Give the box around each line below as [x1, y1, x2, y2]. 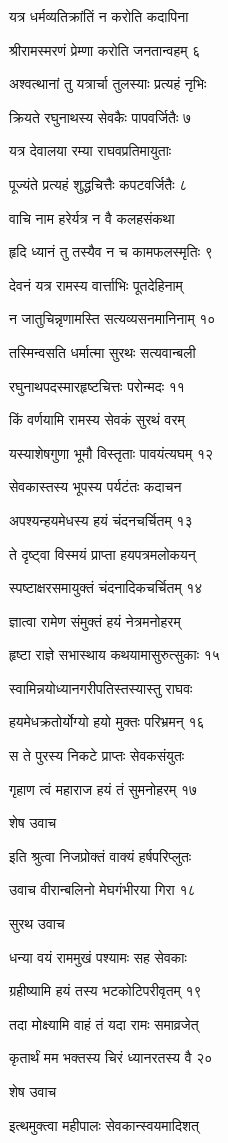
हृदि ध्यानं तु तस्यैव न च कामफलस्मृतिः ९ [9, 241, 213, 262]
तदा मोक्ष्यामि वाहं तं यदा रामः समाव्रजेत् [9, 1013, 199, 1034]
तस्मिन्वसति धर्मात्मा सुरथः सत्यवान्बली [9, 341, 196, 362]
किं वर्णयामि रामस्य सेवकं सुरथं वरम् [9, 409, 185, 430]
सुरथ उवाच [9, 913, 65, 934]
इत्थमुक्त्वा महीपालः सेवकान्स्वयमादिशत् [9, 1114, 199, 1135]
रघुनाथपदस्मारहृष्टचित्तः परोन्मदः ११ [9, 375, 185, 396]
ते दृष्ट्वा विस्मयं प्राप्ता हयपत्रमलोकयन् [9, 543, 196, 564]
